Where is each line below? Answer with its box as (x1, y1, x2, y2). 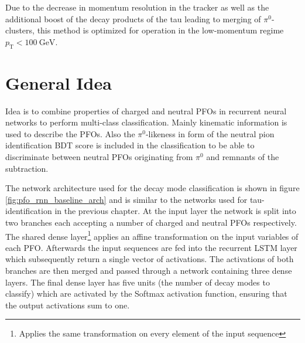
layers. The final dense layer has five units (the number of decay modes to (5, 276, 270, 288)
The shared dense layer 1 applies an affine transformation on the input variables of (5, 228, 299, 242)
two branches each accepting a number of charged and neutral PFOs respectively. (5, 216, 297, 229)
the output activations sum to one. (5, 298, 130, 311)
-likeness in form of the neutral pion (145, 127, 275, 140)
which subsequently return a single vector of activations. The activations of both (5, 253, 294, 265)
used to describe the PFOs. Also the (5, 127, 135, 140)
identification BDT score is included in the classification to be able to (5, 139, 255, 151)
